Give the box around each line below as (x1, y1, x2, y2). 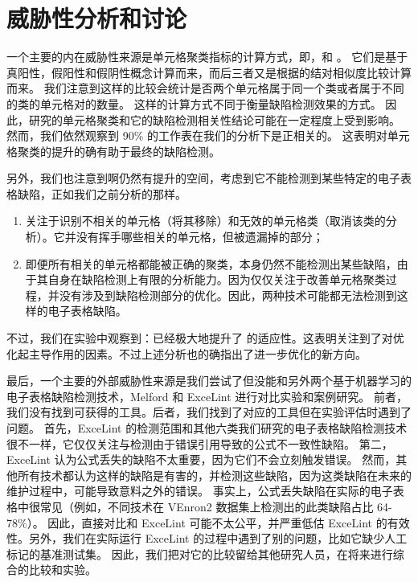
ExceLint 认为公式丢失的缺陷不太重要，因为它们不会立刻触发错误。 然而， (6, 451, 396, 468)
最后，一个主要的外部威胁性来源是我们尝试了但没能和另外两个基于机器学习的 (6, 372, 412, 389)
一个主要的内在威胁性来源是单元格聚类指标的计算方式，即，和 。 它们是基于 (6, 48, 408, 65)
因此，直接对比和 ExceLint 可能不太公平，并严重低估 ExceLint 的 (47, 514, 387, 531)
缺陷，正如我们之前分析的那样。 (17, 185, 186, 202)
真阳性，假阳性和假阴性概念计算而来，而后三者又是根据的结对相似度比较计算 (6, 64, 412, 80)
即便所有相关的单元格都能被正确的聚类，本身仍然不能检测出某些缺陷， (25, 255, 397, 272)
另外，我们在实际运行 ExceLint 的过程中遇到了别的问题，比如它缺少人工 (28, 530, 408, 547)
